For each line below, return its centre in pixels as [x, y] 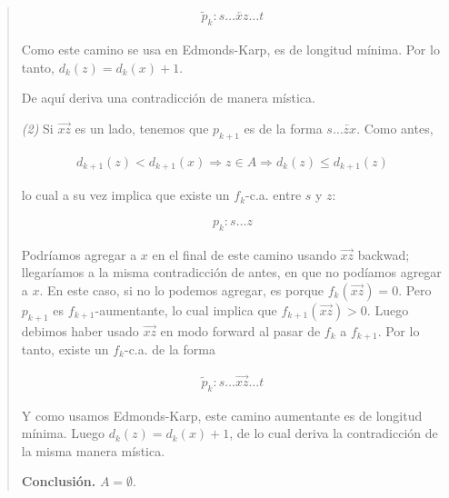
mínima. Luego [63, 433]
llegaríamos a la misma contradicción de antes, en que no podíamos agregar [231, 272]
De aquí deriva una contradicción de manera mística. [168, 98]
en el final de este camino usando [244, 254]
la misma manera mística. [93, 450]
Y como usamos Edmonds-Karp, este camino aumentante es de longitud [222, 415]
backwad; [384, 254]
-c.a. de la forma [170, 349]
